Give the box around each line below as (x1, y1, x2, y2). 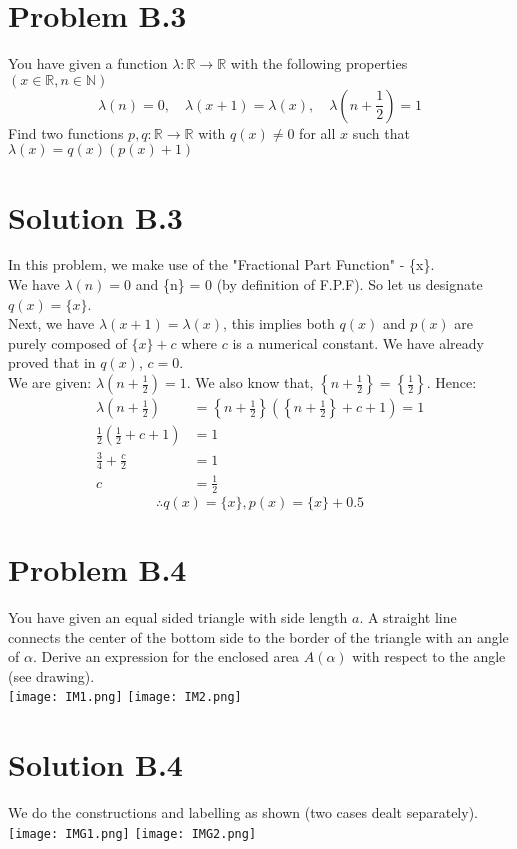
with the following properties (230, 53, 408, 74)
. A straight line (359, 606, 457, 627)
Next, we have (8, 313, 95, 334)
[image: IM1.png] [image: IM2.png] (8, 690, 242, 705)
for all (299, 122, 336, 143)
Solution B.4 (8, 744, 183, 785)
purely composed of (8, 332, 127, 353)
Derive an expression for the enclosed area (41, 646, 300, 667)
